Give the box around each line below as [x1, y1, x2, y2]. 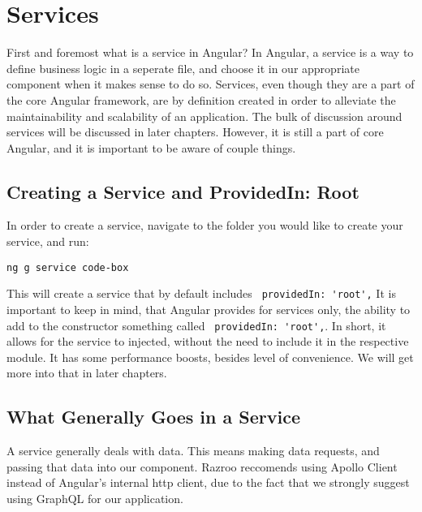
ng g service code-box [6, 261, 129, 273]
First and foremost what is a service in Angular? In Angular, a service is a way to [6, 44, 414, 61]
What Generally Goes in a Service [6, 404, 300, 429]
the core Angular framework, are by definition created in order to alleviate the [6, 91, 396, 108]
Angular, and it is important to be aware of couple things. [6, 139, 296, 156]
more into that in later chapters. [6, 364, 167, 381]
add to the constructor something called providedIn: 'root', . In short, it [6, 316, 386, 333]
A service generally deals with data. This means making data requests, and [6, 442, 380, 459]
